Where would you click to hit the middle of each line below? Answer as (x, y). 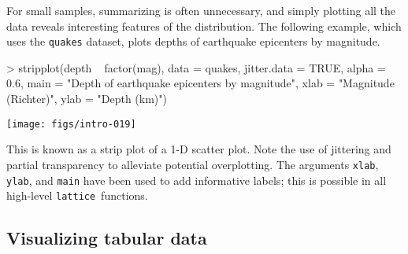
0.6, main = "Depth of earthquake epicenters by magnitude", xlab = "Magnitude (200, 83)
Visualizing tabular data (107, 238)
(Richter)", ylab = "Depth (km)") (87, 99)
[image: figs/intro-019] (71, 124)
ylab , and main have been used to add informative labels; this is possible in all (197, 180)
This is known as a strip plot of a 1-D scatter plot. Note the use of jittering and (199, 149)
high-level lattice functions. (77, 195)
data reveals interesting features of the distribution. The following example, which (204, 26)
